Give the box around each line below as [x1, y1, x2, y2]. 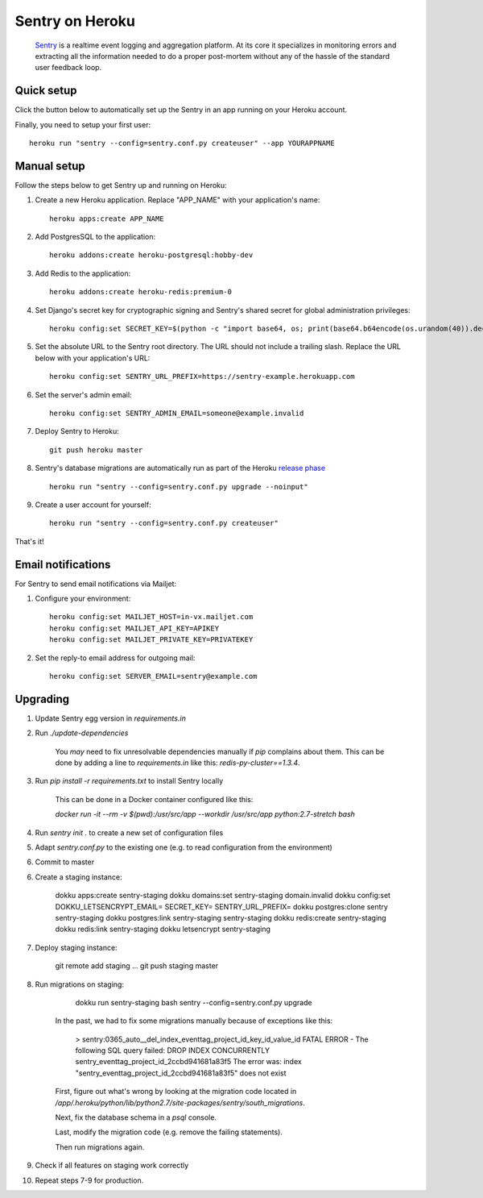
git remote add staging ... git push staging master [55, 961, 219, 971]
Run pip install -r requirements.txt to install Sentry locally [35, 776, 224, 786]
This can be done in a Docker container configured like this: [55, 794, 254, 804]
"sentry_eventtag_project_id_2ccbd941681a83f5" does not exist [75, 1068, 287, 1078]
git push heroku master [49, 445, 143, 455]
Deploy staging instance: [35, 942, 118, 952]
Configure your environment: [35, 593, 131, 604]
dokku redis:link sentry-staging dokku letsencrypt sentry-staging [55, 924, 271, 934]
